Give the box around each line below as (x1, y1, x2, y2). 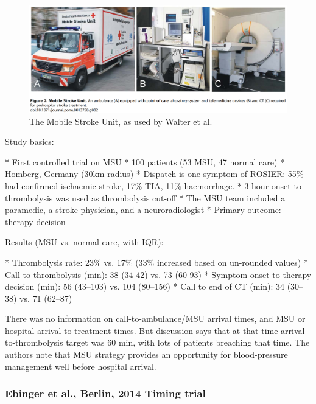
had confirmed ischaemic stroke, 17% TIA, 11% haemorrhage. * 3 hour (5, 179, 269, 192)
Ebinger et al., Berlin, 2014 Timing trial (5, 386, 206, 401)
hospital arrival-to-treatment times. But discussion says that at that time (5, 324, 278, 336)
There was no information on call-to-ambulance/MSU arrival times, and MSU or (5, 312, 306, 325)
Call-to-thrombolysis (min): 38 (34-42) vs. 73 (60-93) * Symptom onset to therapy (5, 268, 312, 280)
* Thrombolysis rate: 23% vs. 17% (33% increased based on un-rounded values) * (5, 256, 308, 268)
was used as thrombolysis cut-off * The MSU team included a (55, 191, 286, 204)
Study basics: (5, 135, 54, 148)
